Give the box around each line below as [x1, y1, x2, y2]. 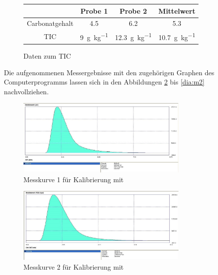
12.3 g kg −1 [115, 31, 152, 42]
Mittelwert [158, 5, 196, 16]
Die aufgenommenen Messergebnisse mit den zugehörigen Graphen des [4, 67, 215, 77]
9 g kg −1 [80, 31, 108, 42]
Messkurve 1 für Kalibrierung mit [23, 174, 124, 184]
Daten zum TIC [23, 50, 71, 61]
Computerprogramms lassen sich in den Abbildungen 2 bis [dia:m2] [4, 77, 205, 87]
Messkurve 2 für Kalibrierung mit [23, 261, 124, 272]
